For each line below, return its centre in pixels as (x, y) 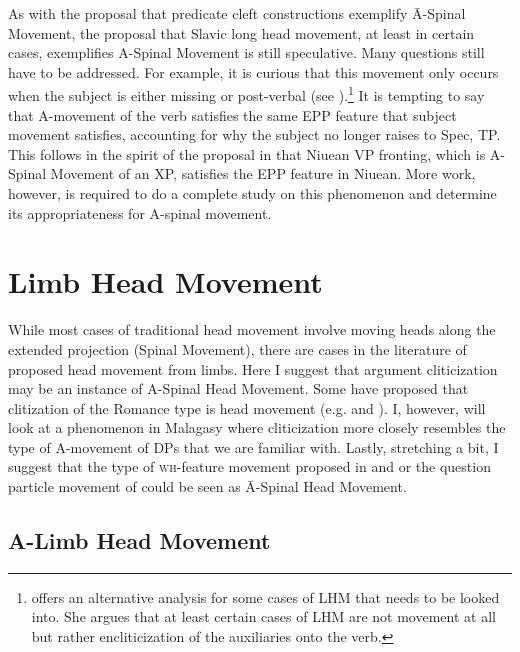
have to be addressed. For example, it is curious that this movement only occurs (253, 71)
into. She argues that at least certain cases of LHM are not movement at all (263, 616)
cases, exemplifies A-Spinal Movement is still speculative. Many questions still (246, 52)
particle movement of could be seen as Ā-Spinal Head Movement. (207, 486)
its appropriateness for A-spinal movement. (140, 212)
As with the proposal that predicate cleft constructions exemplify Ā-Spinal (237, 13)
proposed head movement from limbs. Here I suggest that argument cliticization (253, 368)
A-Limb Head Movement (139, 540)
